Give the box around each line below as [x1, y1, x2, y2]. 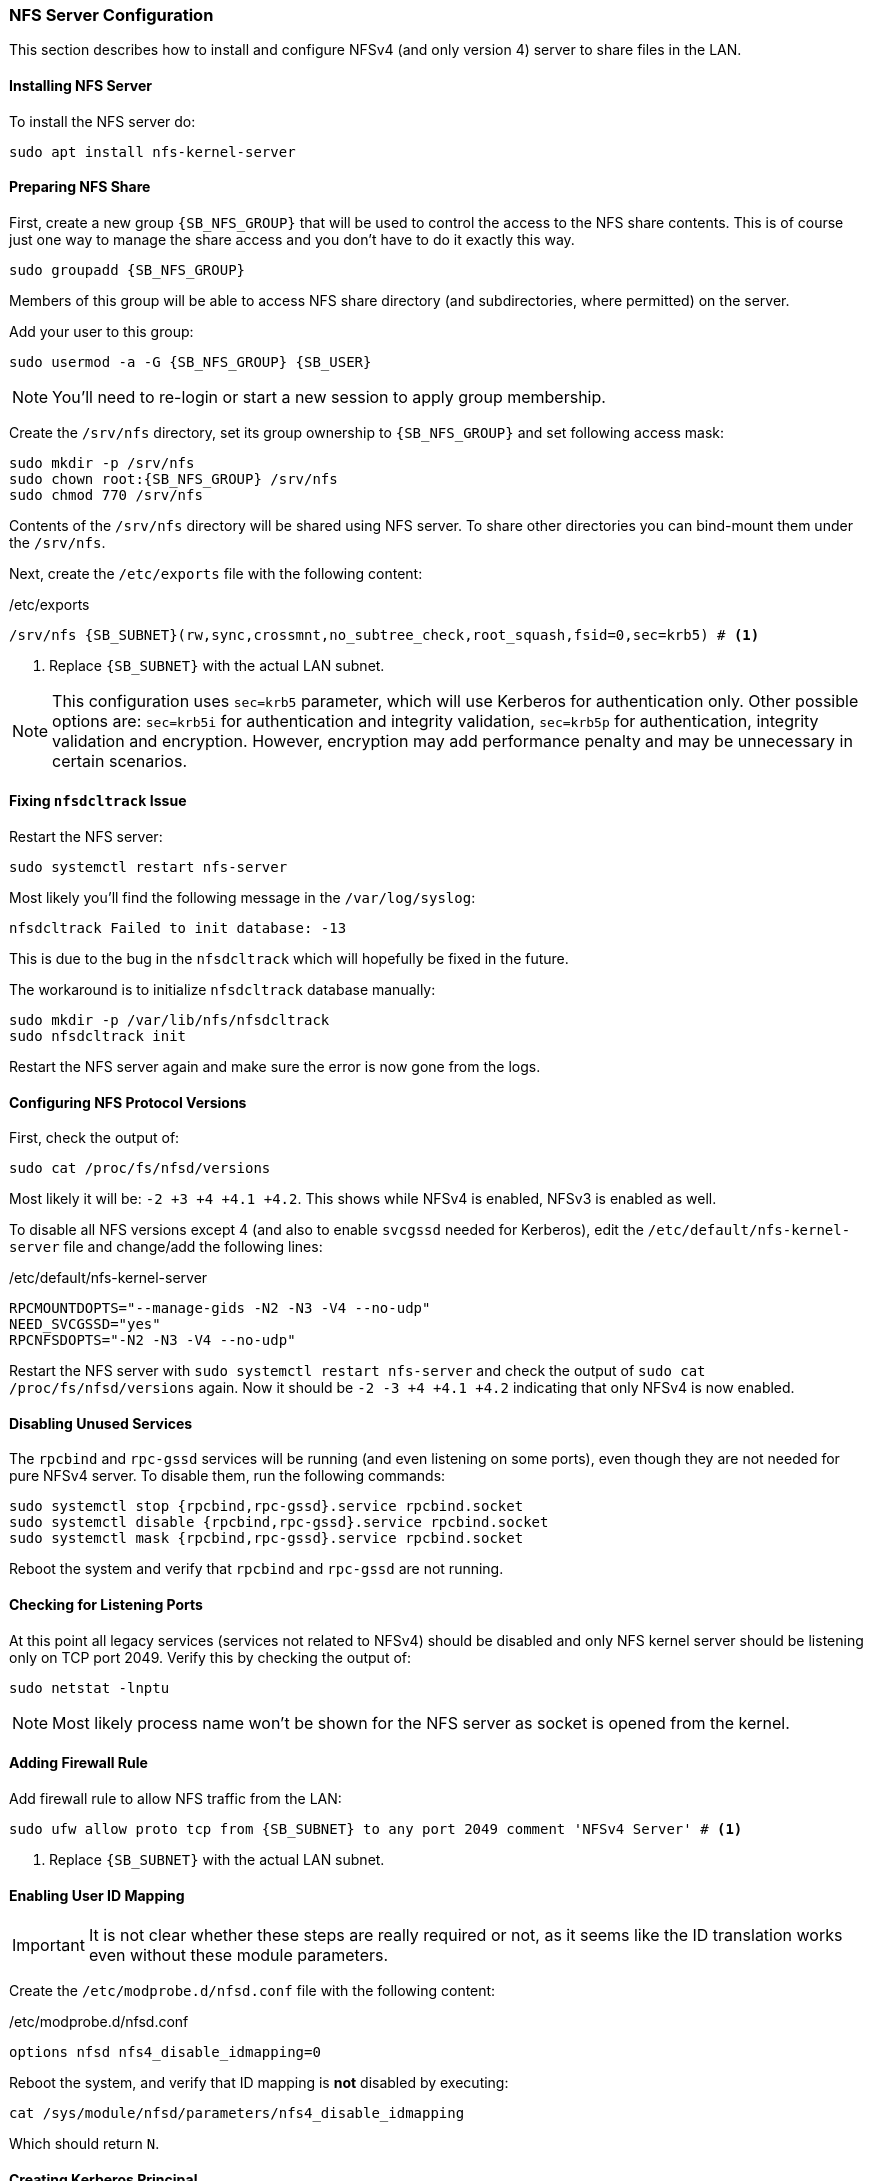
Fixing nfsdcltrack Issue [9, 792, 187, 810]
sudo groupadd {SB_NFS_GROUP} [9, 261, 246, 278]
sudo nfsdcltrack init [9, 1028, 187, 1045]
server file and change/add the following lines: [9, 1238, 323, 1256]
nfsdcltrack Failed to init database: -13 [9, 920, 347, 937]
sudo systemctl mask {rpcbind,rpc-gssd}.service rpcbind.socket [9, 1530, 524, 1547]
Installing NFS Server [9, 76, 153, 94]
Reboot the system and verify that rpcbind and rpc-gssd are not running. [9, 1560, 504, 1578]
